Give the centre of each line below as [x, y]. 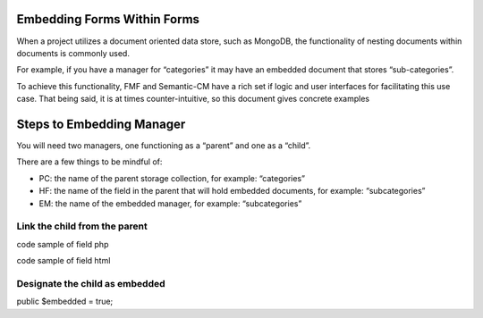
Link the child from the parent [82, 226]
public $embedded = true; [65, 301]
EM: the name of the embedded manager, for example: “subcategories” [170, 203]
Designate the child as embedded [91, 283]
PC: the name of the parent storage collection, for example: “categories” [172, 178]
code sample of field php [63, 244]
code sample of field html [64, 261]
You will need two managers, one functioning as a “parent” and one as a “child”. [164, 145]
